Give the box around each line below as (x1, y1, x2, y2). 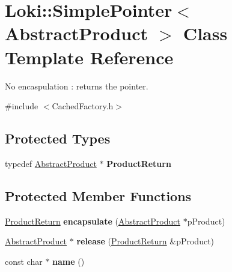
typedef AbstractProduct (5, 157, 97, 169)
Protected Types (5, 129, 111, 148)
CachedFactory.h (52, 100, 114, 112)
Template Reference (5, 44, 174, 69)
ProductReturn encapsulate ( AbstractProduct (5, 214, 180, 227)
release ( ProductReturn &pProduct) (76, 235, 215, 247)
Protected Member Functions (5, 186, 192, 205)
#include (5, 100, 38, 112)
